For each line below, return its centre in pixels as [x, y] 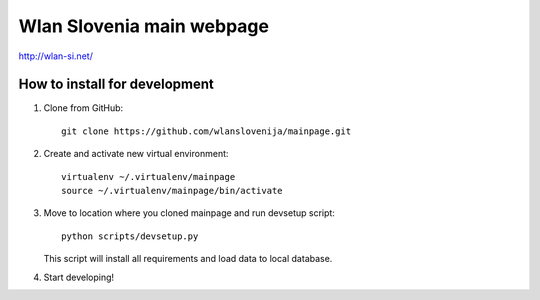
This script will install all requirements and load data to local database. [188, 259]
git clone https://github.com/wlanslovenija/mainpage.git [206, 131]
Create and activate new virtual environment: [136, 154]
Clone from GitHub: [83, 108]
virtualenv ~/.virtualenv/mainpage [148, 176]
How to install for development [116, 84]
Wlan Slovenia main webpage [144, 26]
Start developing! [79, 277]
